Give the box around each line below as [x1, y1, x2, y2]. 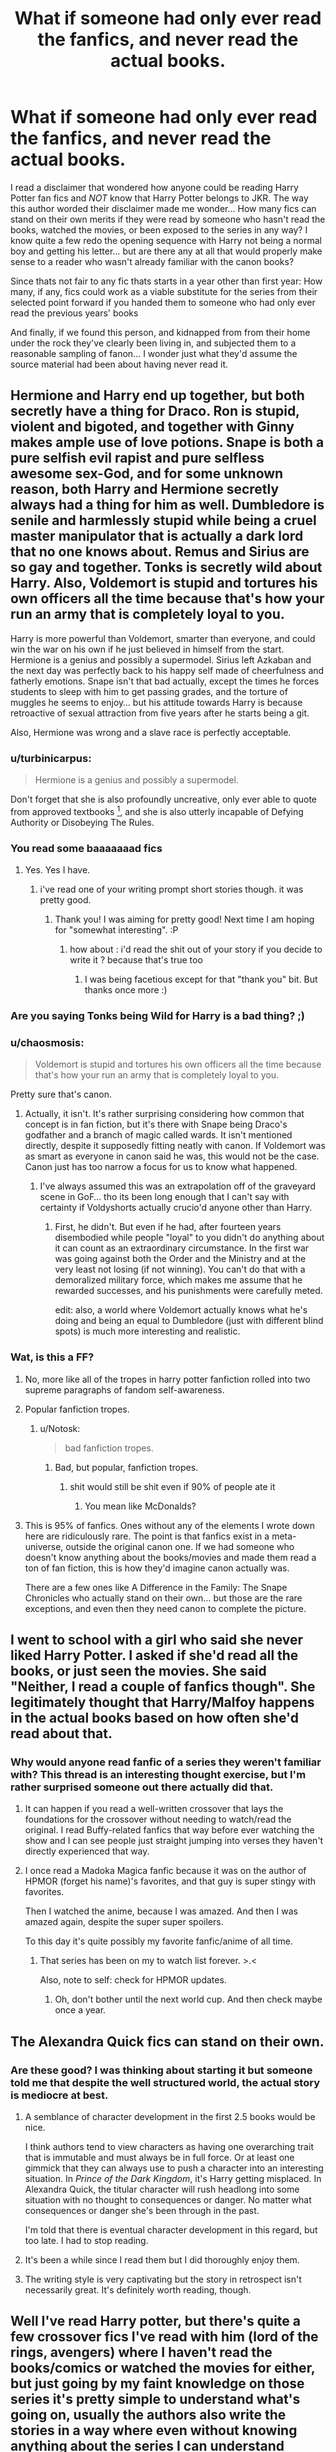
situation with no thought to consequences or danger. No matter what [24, 2193, 312, 2206]
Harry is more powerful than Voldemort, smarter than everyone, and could [10, 632, 316, 644]
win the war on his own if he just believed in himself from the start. [10, 643, 285, 655]
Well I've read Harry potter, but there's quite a [10, 2313, 301, 2330]
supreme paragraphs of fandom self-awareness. [24, 1383, 225, 1396]
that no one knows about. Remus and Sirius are [10, 543, 310, 561]
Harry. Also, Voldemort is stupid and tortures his [10, 575, 318, 592]
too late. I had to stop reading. [24, 2234, 149, 2246]
